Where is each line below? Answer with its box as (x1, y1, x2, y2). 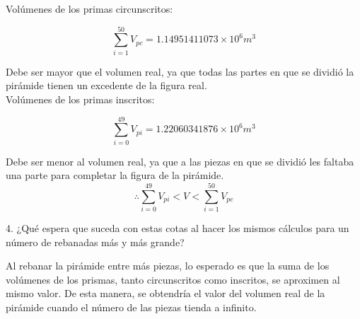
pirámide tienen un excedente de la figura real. (6, 78, 207, 93)
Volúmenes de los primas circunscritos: (6, 1, 173, 16)
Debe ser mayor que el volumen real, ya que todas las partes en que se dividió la (6, 64, 354, 79)
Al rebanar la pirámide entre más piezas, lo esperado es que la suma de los (6, 258, 330, 273)
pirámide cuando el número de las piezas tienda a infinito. (6, 299, 257, 314)
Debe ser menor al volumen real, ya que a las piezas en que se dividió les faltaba (6, 153, 354, 168)
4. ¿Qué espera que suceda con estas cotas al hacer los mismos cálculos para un (6, 220, 349, 235)
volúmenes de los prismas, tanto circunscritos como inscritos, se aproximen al (6, 272, 340, 286)
